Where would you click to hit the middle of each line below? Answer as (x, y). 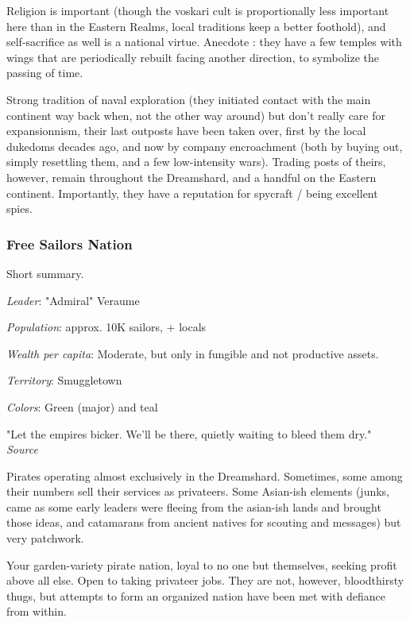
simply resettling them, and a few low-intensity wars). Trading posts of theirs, (196, 162)
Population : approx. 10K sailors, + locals (106, 327)
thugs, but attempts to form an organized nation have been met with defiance (196, 595)
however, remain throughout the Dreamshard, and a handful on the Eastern (191, 177)
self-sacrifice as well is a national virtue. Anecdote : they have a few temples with (204, 42)
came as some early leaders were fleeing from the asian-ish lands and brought (194, 506)
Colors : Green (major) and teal (82, 406)
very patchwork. (45, 538)
